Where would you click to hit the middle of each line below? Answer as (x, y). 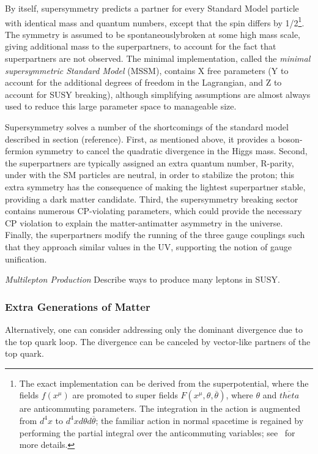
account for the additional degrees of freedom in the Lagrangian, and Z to (143, 82)
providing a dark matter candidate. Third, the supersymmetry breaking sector (152, 199)
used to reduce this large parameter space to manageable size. (121, 106)
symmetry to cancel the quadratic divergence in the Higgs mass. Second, (172, 151)
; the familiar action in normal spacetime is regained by (200, 420)
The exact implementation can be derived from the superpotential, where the (164, 383)
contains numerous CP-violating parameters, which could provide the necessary (153, 211)
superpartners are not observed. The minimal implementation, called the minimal (158, 58)
